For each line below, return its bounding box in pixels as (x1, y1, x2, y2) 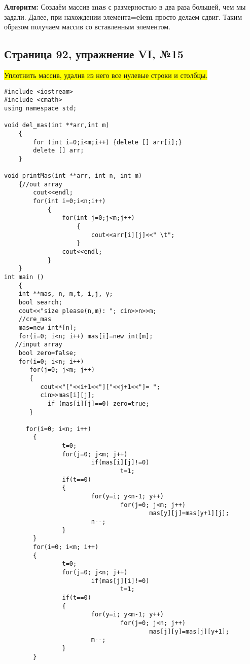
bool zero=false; (18, 349, 77, 357)
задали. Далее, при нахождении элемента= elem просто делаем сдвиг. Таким (4, 11, 242, 22)
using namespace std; (4, 104, 77, 112)
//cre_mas (18, 316, 52, 323)
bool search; (18, 298, 62, 306)
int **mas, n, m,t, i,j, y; (18, 290, 113, 298)
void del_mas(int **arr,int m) (4, 122, 110, 129)
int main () (4, 274, 44, 281)
